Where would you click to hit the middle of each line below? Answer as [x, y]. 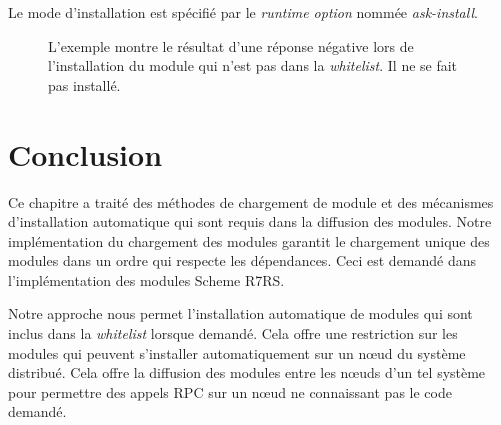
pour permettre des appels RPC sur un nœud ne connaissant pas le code [230, 391]
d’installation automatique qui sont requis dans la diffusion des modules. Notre [250, 221]
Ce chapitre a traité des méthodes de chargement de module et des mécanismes [251, 201]
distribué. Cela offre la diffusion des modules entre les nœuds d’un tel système [247, 372]
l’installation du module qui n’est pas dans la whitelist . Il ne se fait [253, 65]
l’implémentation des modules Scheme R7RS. [146, 279]
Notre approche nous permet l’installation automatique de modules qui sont [240, 313]
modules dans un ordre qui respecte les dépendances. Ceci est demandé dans [242, 260]
